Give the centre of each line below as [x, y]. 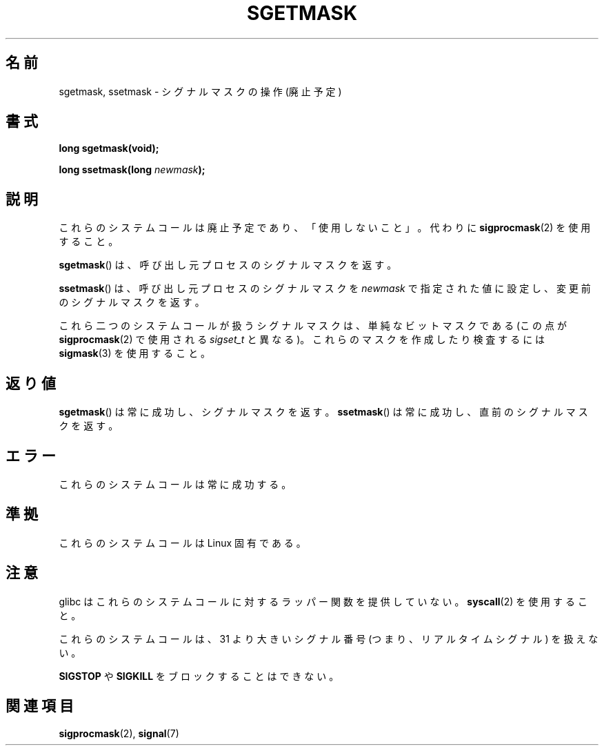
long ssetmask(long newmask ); [132, 170]
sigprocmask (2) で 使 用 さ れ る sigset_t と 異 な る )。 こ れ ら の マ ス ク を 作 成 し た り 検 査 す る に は [302, 340]
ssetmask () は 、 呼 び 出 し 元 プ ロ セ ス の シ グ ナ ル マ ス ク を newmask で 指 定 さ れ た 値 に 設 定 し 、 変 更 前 [325, 289]
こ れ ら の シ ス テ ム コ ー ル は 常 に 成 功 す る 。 [175, 484]
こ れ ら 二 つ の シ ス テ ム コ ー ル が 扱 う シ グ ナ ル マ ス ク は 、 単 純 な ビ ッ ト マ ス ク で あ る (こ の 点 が [313, 326]
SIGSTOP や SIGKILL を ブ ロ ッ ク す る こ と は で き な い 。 [199, 676]
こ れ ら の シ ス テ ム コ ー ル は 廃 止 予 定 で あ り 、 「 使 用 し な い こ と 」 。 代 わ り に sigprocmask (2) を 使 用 [325, 228]
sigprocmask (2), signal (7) [119, 733]
